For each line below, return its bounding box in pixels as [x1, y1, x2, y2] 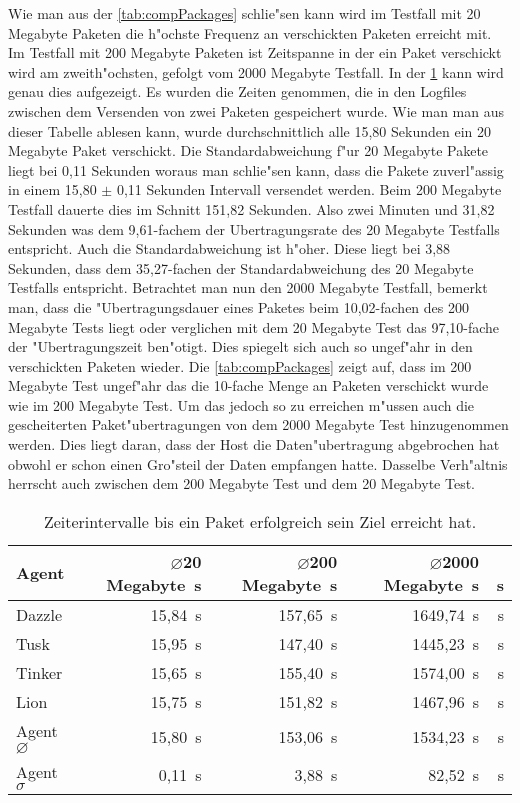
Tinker [16, 660, 63, 684]
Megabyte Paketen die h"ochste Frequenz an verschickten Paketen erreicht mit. [8, 22, 492, 43]
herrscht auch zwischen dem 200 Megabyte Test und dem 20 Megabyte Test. [8, 473, 475, 494]
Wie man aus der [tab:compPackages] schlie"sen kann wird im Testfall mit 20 [8, 3, 481, 23]
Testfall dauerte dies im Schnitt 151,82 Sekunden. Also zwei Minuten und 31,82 [8, 198, 495, 219]
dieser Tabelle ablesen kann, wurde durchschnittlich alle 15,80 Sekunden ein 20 [8, 120, 491, 141]
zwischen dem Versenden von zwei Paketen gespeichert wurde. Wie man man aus [8, 100, 504, 121]
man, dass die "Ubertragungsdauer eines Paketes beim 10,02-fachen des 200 [8, 296, 469, 317]
